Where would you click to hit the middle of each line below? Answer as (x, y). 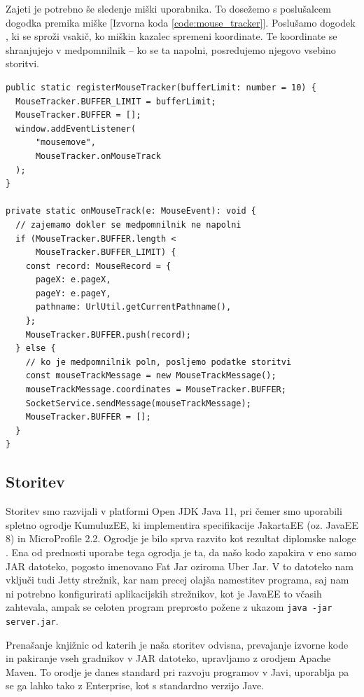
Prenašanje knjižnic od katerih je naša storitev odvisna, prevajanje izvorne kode (177, 644)
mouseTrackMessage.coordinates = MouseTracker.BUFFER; (156, 390)
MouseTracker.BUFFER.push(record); (108, 334)
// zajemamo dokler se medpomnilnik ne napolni (128, 225)
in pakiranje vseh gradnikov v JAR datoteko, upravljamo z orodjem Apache (168, 658)
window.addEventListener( (76, 129)
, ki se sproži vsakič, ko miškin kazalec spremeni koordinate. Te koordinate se (171, 36)
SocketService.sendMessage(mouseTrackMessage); (138, 403)
